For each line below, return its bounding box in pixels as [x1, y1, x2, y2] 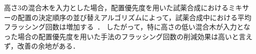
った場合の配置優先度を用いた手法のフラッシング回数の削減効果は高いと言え [4, 31, 253, 41]
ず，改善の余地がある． [4, 41, 80, 51]
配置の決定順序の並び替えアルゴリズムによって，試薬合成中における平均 [17, 12, 252, 22]
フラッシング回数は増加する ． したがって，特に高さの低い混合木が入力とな [4, 22, 251, 32]
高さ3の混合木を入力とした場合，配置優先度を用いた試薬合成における [4, 2, 228, 12]
